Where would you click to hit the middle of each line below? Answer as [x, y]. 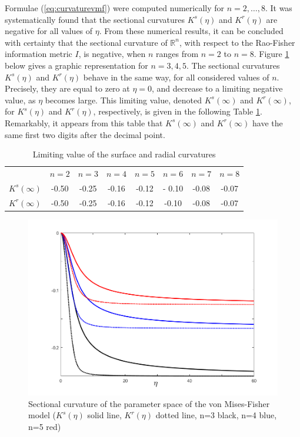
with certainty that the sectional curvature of [86, 42]
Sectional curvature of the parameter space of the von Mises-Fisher [149, 403]
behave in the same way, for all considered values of [176, 77]
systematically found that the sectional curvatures [95, 19]
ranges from [177, 54]
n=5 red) [45, 426]
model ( [42, 415]
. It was [279, 8]
